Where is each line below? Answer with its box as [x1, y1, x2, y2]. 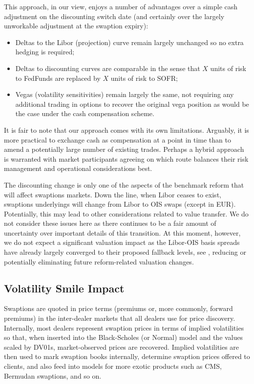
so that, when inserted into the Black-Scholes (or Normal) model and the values [4, 332, 243, 342]
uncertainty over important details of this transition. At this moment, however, [4, 227, 241, 238]
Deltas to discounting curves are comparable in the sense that [15, 63, 200, 73]
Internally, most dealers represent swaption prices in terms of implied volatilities [4, 322, 244, 333]
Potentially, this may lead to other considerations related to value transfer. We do [4, 208, 249, 218]
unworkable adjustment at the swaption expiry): [4, 21, 148, 31]
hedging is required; [15, 47, 75, 57]
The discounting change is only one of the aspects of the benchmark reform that [4, 179, 244, 190]
